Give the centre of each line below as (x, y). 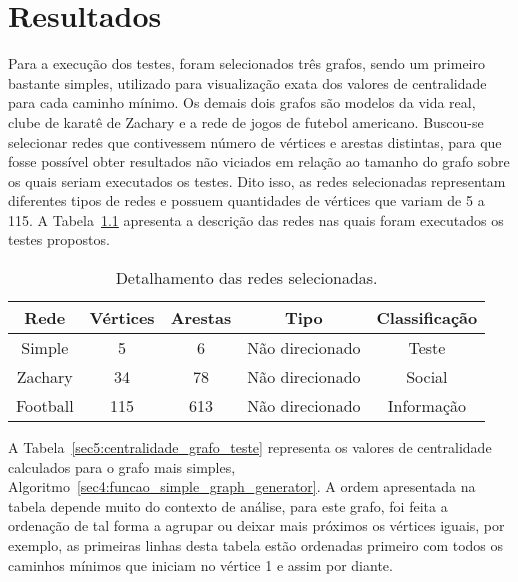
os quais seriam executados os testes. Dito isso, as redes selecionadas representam (257, 180)
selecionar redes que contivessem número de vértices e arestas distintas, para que (255, 141)
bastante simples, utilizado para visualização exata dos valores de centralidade (247, 82)
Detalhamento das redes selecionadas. (246, 278)
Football (45, 406)
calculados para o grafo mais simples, (122, 466)
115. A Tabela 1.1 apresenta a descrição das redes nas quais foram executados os (256, 219)
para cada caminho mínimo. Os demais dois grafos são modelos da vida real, (242, 102)
